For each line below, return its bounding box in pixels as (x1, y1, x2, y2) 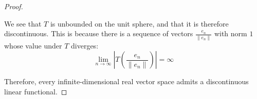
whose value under (4, 40, 62, 51)
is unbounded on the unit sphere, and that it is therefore (50, 18, 229, 29)
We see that (4, 18, 42, 29)
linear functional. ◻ (4, 86, 67, 96)
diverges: (71, 40, 99, 51)
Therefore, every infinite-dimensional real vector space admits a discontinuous (4, 76, 249, 87)
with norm (214, 28, 247, 39)
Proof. (4, 1, 23, 11)
